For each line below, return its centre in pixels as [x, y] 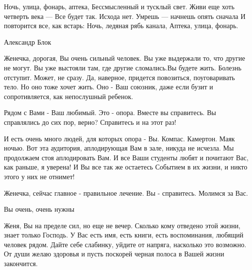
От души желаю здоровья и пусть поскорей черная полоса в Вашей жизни [114, 254]
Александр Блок [28, 42]
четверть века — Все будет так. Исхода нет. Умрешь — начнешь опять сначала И [125, 16]
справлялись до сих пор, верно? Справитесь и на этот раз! [90, 122]
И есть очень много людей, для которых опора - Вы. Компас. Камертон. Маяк [119, 138]
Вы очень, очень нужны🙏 [40, 209]
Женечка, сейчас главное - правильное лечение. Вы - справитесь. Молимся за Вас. [126, 193]
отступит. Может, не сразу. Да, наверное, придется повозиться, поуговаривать [119, 77]
